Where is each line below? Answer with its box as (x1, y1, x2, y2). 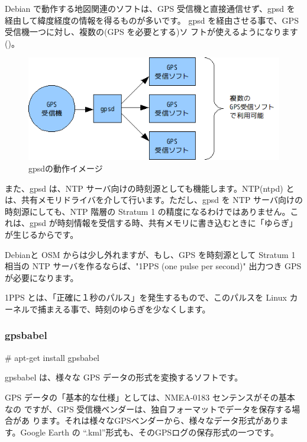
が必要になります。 (5, 271, 79, 283)
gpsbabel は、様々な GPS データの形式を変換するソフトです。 (5, 371, 243, 383)
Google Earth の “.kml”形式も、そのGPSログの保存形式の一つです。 (20, 425, 279, 438)
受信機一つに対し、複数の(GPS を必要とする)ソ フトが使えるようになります (5, 25, 298, 38)
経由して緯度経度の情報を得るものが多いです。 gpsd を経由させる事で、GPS (5, 14, 299, 26)
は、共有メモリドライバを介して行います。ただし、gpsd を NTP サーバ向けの (5, 193, 303, 206)
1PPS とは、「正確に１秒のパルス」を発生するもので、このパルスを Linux (5, 291, 287, 304)
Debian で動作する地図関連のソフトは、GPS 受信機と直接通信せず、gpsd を (5, 2, 295, 14)
